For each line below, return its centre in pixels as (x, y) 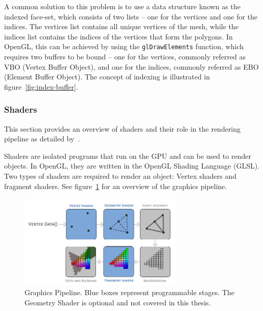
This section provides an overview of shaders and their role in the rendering (123, 128)
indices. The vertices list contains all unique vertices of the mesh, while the (121, 26)
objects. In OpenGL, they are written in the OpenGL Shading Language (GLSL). (132, 166)
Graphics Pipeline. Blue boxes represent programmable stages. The (129, 292)
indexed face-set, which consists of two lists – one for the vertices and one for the (131, 16)
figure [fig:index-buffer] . (41, 86)
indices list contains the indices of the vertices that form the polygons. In (118, 36)
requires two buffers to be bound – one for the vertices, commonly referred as (125, 57)
